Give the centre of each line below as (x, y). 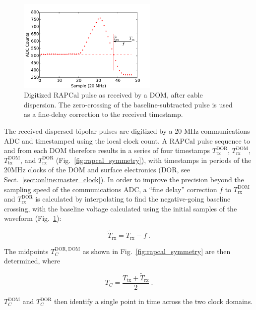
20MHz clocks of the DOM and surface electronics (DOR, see (97, 170)
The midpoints (26, 251)
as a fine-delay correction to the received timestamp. (103, 114)
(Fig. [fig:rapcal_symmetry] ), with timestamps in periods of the (154, 160)
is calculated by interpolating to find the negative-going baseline (133, 199)
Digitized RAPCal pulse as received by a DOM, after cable (113, 95)
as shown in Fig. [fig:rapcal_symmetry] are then (157, 251)
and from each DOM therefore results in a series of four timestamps (107, 150)
